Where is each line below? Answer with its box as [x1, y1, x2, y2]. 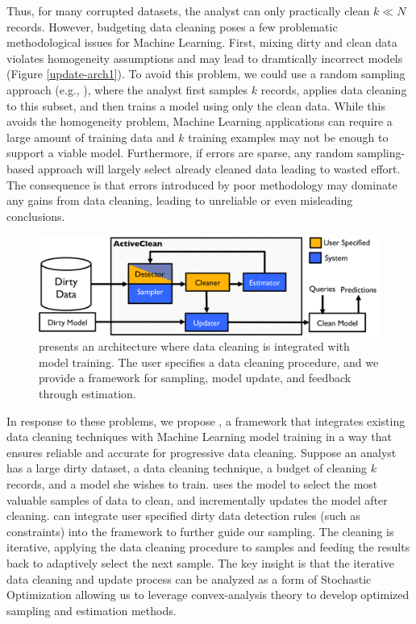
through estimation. [39, 385, 136, 402]
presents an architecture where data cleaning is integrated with [39, 338, 350, 355]
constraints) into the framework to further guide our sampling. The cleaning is [6, 522, 394, 539]
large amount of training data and [6, 128, 175, 145]
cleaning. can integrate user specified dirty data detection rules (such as [6, 507, 360, 524]
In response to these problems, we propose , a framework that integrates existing [6, 412, 406, 429]
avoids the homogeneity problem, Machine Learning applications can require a [6, 113, 393, 130]
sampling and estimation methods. [6, 601, 177, 618]
